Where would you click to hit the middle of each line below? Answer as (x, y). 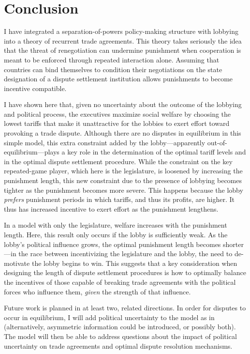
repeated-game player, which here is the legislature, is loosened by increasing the (123, 171)
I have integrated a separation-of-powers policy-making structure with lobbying (121, 31)
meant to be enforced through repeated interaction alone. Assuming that (112, 59)
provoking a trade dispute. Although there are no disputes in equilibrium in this (123, 133)
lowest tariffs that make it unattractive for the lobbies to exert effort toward (117, 123)
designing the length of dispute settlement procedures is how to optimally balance (125, 272)
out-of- (217, 142)
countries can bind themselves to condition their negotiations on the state (113, 69)
